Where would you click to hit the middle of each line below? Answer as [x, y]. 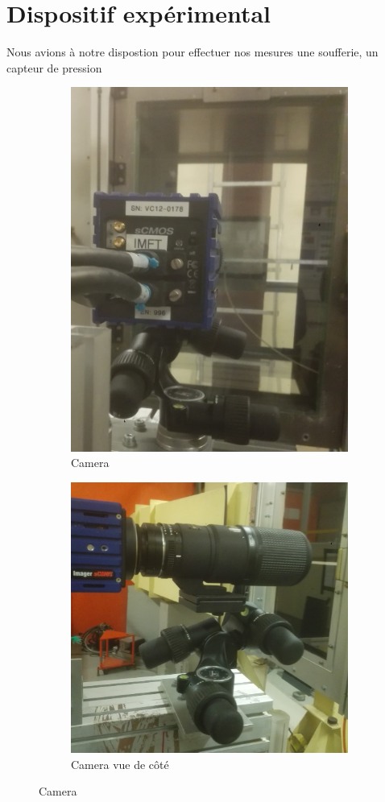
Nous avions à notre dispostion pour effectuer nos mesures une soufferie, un [192, 52]
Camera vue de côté [120, 764]
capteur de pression [54, 67]
